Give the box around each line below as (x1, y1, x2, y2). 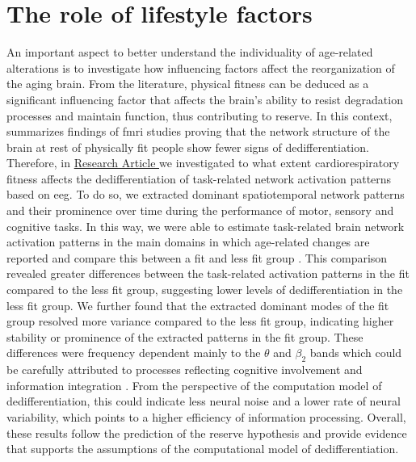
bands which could (309, 344, 402, 361)
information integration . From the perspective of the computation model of (6, 376, 382, 393)
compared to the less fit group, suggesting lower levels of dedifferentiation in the (6, 281, 403, 298)
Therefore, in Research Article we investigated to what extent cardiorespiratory (6, 154, 400, 171)
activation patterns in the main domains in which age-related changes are (6, 233, 370, 250)
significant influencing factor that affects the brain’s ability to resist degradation (6, 90, 403, 107)
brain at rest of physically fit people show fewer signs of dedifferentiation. (6, 138, 369, 155)
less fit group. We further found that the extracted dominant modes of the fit (6, 296, 389, 313)
